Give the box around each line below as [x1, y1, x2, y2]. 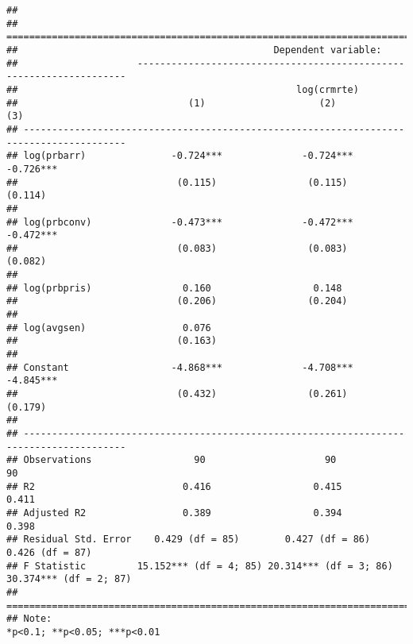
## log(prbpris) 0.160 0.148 [6, 282, 342, 294]
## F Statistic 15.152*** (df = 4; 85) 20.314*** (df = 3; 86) [6, 560, 393, 572]
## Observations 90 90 [6, 454, 337, 466]
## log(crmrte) [6, 83, 359, 95]
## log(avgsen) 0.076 [6, 322, 211, 334]
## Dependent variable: [6, 44, 382, 56]
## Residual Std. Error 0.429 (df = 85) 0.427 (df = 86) [6, 534, 371, 546]
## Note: [6, 613, 52, 625]
